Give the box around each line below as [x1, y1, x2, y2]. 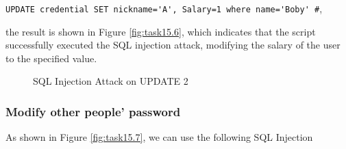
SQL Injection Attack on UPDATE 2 [33, 74, 188, 88]
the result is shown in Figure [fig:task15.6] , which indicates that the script [5, 24, 316, 38]
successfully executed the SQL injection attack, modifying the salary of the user [5, 38, 341, 52]
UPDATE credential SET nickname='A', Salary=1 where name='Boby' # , [5, 1, 323, 15]
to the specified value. [5, 51, 97, 65]
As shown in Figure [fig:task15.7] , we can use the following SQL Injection [5, 130, 313, 144]
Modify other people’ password [5, 103, 181, 120]
